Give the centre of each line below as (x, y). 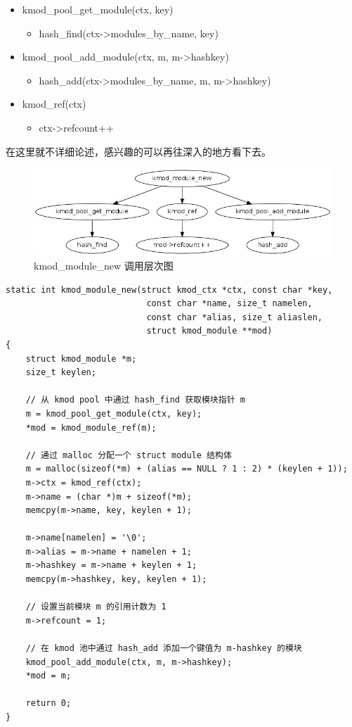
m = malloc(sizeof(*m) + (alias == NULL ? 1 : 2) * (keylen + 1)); (187, 469)
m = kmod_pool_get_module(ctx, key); (114, 413)
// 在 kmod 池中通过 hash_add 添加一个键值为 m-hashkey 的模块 (164, 649)
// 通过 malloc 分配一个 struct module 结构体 (129, 455)
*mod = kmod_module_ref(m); (91, 428)
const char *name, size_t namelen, (229, 304)
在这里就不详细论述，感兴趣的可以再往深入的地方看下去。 (138, 151)
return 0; (48, 703)
